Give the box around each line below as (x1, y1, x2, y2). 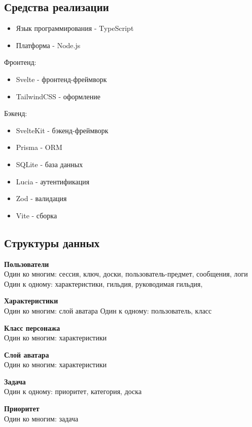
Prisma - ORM (16, 142, 62, 152)
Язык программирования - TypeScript (16, 23, 134, 33)
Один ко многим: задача (4, 413, 79, 423)
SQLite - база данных (16, 159, 83, 169)
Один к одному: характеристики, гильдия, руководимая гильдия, (4, 278, 203, 289)
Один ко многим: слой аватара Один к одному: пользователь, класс (4, 305, 212, 316)
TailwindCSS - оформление (16, 91, 100, 101)
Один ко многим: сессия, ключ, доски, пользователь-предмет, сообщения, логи (4, 268, 248, 279)
